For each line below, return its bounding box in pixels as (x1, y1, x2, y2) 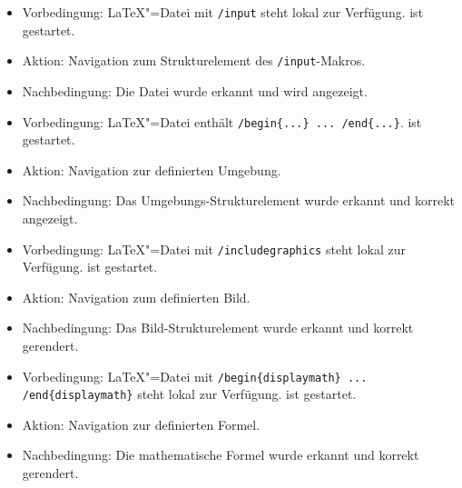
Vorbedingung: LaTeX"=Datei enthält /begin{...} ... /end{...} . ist (22, 112, 422, 131)
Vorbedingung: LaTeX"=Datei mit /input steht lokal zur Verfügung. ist (22, 3, 424, 21)
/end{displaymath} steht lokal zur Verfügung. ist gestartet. (22, 384, 357, 403)
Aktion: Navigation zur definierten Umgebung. (22, 160, 281, 179)
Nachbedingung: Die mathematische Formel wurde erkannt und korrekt (22, 445, 419, 464)
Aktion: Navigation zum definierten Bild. (22, 287, 251, 306)
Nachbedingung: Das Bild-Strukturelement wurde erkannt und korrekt (22, 318, 414, 337)
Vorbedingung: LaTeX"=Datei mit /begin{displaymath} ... (22, 366, 368, 385)
